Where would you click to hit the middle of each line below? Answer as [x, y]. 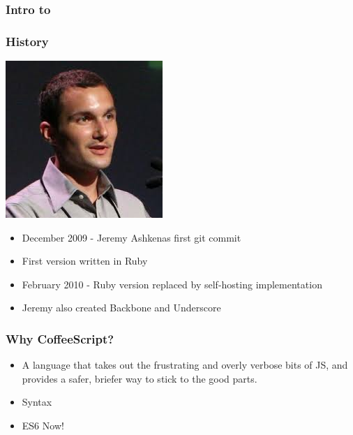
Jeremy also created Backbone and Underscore [121, 308]
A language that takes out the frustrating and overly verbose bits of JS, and [185, 365]
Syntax [37, 402]
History [27, 41]
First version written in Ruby [85, 261]
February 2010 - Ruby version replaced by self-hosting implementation [172, 284]
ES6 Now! [43, 426]
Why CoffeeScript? [60, 338]
